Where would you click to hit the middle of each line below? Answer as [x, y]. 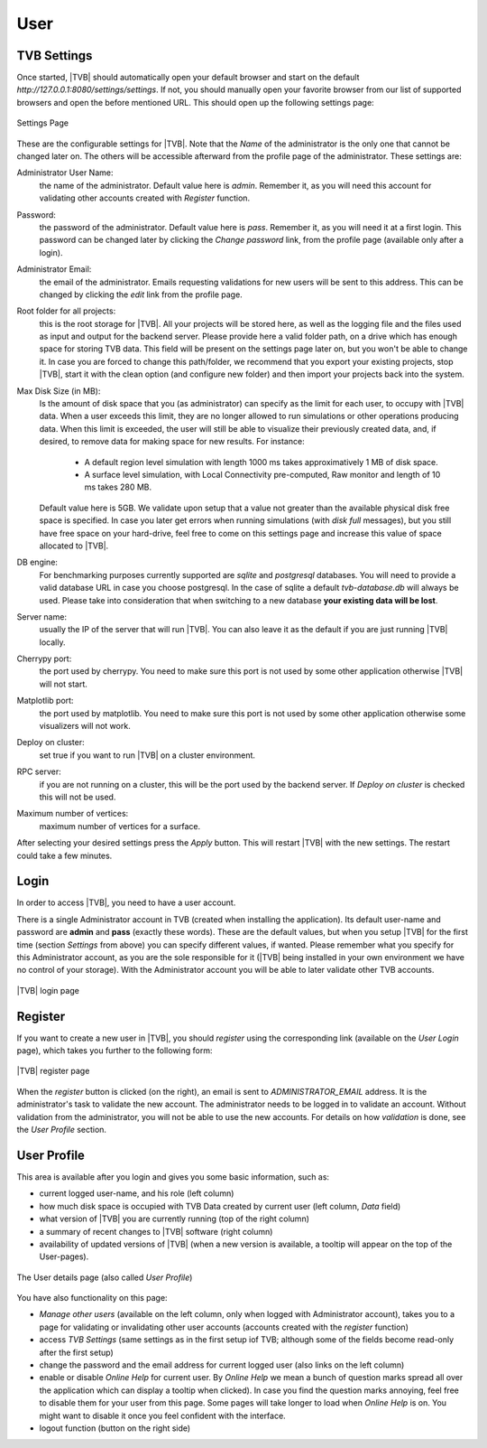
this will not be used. [78, 797]
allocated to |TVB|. [74, 546]
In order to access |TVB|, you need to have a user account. [126, 902]
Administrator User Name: [65, 173]
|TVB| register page [53, 1071]
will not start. [63, 684]
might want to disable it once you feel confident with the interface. [162, 1415]
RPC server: [39, 771]
